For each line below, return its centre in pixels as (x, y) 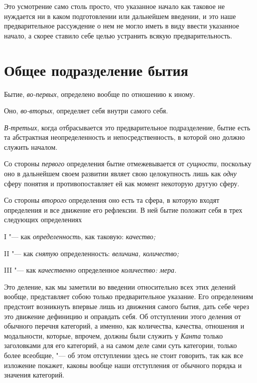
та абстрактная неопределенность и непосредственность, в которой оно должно (125, 137)
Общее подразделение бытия (96, 70)
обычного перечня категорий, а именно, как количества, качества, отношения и (124, 326)
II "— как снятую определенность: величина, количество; (92, 253)
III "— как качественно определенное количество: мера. (90, 270)
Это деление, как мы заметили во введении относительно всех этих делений (120, 286)
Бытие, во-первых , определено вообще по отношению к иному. (100, 94)
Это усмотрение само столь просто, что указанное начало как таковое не (115, 6)
